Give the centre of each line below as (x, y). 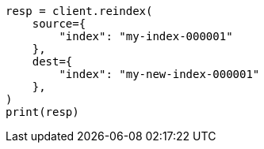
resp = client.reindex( (79, 11)
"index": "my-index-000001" (146, 36)
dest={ (52, 61)
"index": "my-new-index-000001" (159, 74)
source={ (59, 24)
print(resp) (42, 112)
